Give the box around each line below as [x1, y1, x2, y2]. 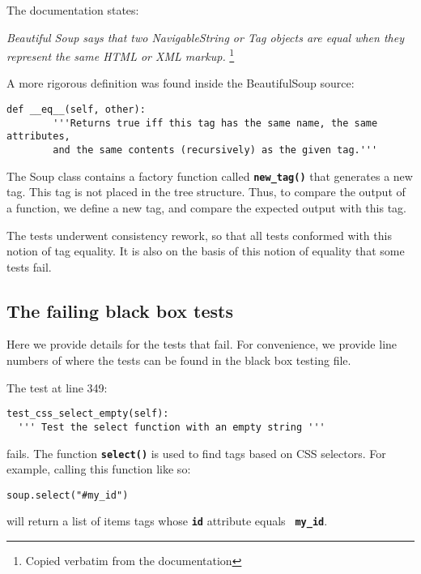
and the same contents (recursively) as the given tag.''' [53, 144, 378, 156]
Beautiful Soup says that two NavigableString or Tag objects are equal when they [6, 28, 404, 45]
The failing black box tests [6, 298, 233, 323]
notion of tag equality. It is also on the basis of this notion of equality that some [6, 242, 405, 259]
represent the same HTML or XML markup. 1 [6, 45, 235, 64]
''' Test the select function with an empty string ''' [18, 421, 325, 433]
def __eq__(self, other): [6, 104, 146, 116]
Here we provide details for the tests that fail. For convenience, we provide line [6, 336, 398, 353]
